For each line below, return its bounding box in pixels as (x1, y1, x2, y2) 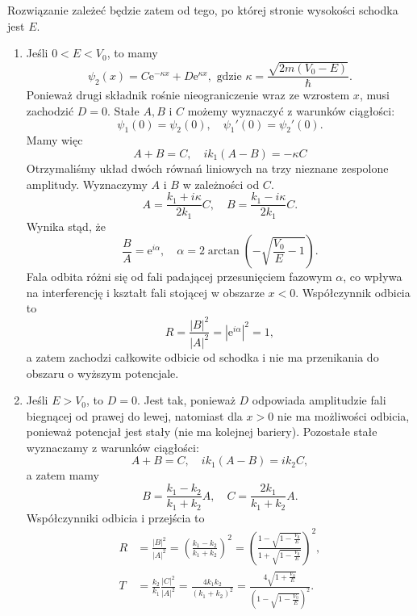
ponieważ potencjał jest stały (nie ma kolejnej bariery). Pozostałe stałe (26, 423, 377, 440)
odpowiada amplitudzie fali (252, 392, 386, 409)
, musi (359, 86, 390, 103)
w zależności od (182, 175, 260, 192)
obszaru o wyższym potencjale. (26, 364, 179, 381)
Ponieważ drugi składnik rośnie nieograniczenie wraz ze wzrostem (26, 86, 350, 103)
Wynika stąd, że (26, 217, 106, 234)
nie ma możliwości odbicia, (277, 407, 410, 424)
